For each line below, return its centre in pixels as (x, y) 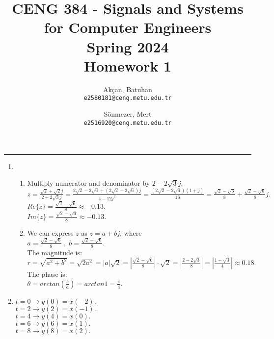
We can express (50, 232)
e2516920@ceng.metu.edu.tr (128, 123)
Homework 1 (128, 65)
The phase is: (47, 274)
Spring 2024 (128, 46)
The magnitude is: (55, 252)
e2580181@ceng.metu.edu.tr (128, 98)
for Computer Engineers (128, 27)
